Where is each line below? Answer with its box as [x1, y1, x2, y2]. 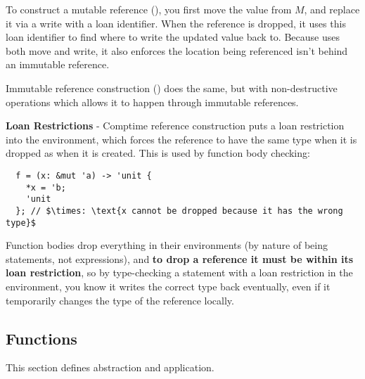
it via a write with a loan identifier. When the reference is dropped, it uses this [6, 15, 346, 30]
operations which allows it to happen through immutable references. [6, 94, 299, 109]
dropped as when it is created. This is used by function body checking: [6, 146, 310, 160]
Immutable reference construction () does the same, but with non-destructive [6, 80, 338, 95]
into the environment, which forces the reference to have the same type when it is [6, 131, 357, 146]
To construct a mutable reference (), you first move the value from [6, 2, 292, 16]
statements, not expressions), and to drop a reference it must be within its [6, 251, 354, 266]
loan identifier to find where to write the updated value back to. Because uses [6, 30, 340, 44]
